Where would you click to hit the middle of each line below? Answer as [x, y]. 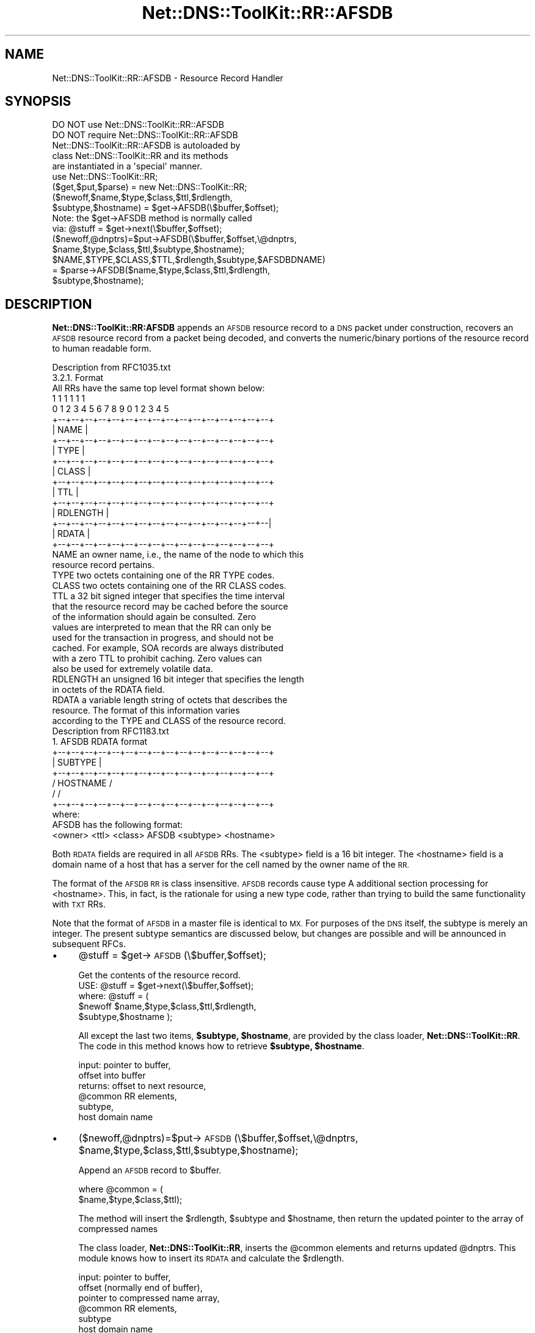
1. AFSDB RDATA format [100, 742]
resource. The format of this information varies [146, 711]
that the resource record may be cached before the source [170, 607]
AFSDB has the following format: [118, 825]
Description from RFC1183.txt [111, 731]
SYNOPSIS [38, 102]
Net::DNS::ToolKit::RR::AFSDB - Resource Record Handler [168, 78]
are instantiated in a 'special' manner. [127, 166]
